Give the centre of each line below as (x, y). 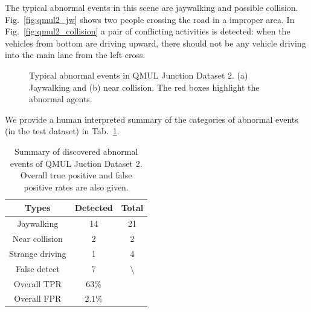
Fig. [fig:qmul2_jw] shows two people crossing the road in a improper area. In (150, 19)
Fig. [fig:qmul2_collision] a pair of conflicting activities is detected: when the (148, 31)
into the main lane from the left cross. (75, 55)
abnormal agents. (61, 99)
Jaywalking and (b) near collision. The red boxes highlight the (144, 87)
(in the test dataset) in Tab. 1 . (62, 131)
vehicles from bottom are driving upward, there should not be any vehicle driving (155, 43)
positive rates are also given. (76, 187)
